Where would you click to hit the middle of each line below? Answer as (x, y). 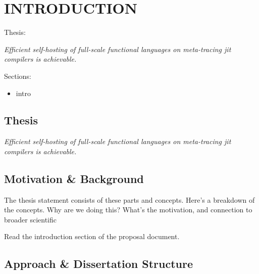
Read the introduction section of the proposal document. (92, 236)
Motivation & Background (74, 178)
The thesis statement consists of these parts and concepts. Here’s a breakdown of (129, 199)
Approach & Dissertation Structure (98, 264)
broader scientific (30, 219)
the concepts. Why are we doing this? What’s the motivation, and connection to (128, 210)
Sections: (18, 76)
